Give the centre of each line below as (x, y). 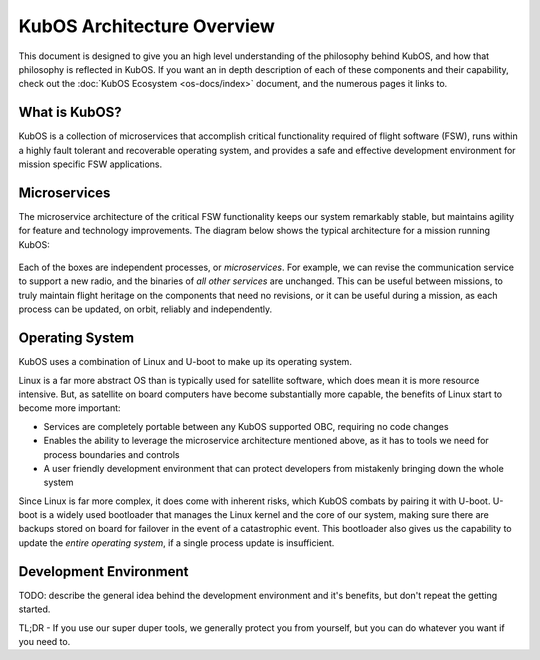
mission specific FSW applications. (90, 164)
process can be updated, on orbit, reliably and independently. (145, 309)
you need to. (44, 641)
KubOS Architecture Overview (146, 26)
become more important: (69, 408)
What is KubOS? (70, 112)
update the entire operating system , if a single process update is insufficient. (176, 542)
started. (34, 609)
